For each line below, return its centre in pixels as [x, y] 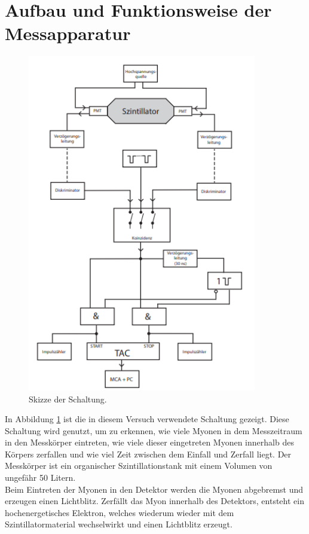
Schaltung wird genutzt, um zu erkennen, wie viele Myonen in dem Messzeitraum [154, 430]
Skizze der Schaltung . [68, 399]
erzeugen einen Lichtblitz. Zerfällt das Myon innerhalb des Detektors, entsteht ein [154, 501]
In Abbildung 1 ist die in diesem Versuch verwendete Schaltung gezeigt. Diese [147, 419]
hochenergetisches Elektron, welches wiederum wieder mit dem [120, 512]
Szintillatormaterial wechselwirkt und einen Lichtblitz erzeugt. [119, 524]
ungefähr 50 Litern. [40, 477]
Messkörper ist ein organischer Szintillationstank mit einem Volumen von [139, 466]
